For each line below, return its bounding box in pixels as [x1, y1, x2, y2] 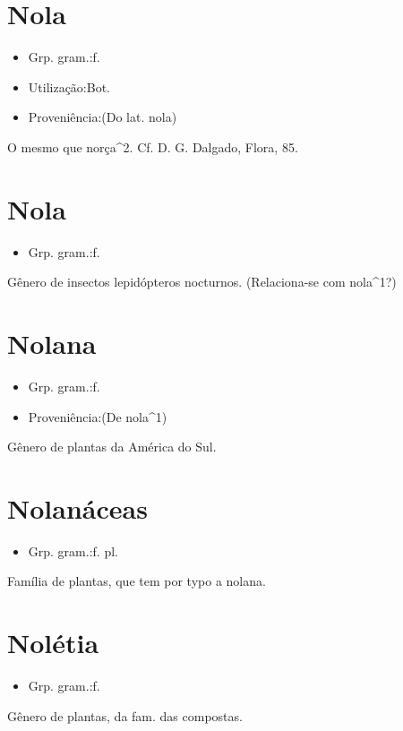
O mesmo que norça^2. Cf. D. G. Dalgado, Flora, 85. [7, 137, 298, 156]
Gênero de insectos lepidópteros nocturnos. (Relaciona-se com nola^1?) [7, 272, 397, 291]
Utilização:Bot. [28, 77, 110, 96]
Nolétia [7, 624, 99, 661]
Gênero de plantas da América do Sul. [7, 437, 217, 456]
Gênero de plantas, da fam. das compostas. [7, 706, 243, 725]
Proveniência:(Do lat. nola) [28, 107, 177, 126]
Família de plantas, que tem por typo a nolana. [7, 572, 266, 590]
